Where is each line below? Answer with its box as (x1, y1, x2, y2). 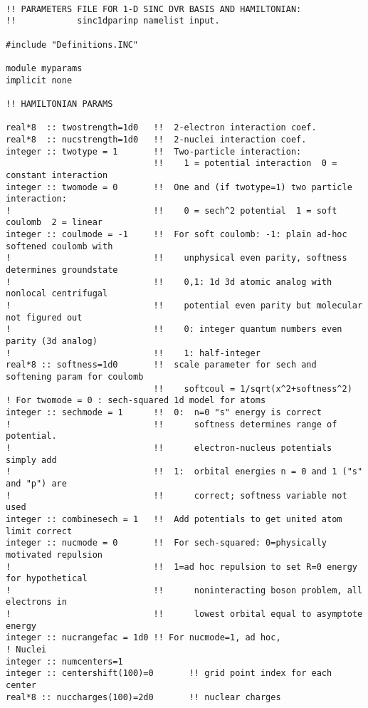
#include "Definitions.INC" (6, 39, 139, 50)
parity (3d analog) (6, 336, 98, 347)
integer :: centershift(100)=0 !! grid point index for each (6, 668, 332, 679)
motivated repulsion (6, 549, 103, 560)
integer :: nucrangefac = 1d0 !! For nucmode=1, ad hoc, (6, 632, 281, 643)
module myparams (6, 63, 83, 73)
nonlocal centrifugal (6, 288, 108, 299)
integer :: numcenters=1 (6, 656, 123, 667)
